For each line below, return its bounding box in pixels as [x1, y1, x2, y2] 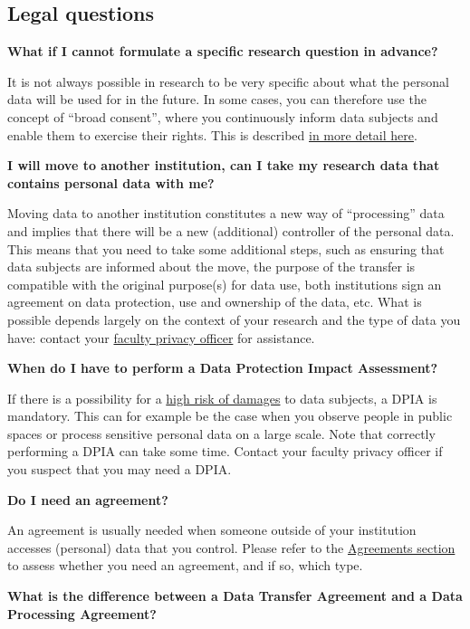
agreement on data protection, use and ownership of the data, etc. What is [7, 292, 422, 311]
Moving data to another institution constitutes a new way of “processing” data [7, 204, 445, 223]
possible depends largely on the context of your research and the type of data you [7, 310, 461, 329]
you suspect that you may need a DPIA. [7, 460, 232, 479]
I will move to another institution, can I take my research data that [7, 156, 440, 175]
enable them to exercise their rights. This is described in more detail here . [7, 125, 417, 144]
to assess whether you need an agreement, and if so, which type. [7, 556, 363, 575]
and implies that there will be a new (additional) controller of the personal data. [7, 221, 455, 240]
